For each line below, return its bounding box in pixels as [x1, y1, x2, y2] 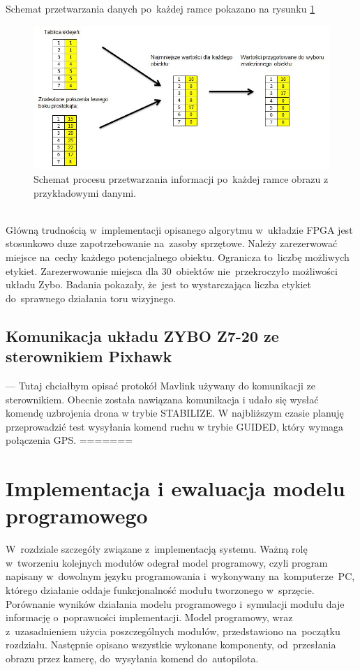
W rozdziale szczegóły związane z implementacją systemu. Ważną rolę [6, 542, 308, 556]
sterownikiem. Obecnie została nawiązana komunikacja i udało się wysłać [6, 392, 319, 406]
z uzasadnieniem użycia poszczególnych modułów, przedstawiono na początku [6, 623, 340, 638]
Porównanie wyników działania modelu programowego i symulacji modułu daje [6, 596, 345, 611]
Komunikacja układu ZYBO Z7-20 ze [6, 325, 279, 346]
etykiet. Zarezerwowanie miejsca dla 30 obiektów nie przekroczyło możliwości [6, 263, 338, 278]
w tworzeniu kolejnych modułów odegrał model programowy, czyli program [6, 555, 328, 569]
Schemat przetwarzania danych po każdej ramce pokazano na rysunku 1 [6, 1, 315, 15]
